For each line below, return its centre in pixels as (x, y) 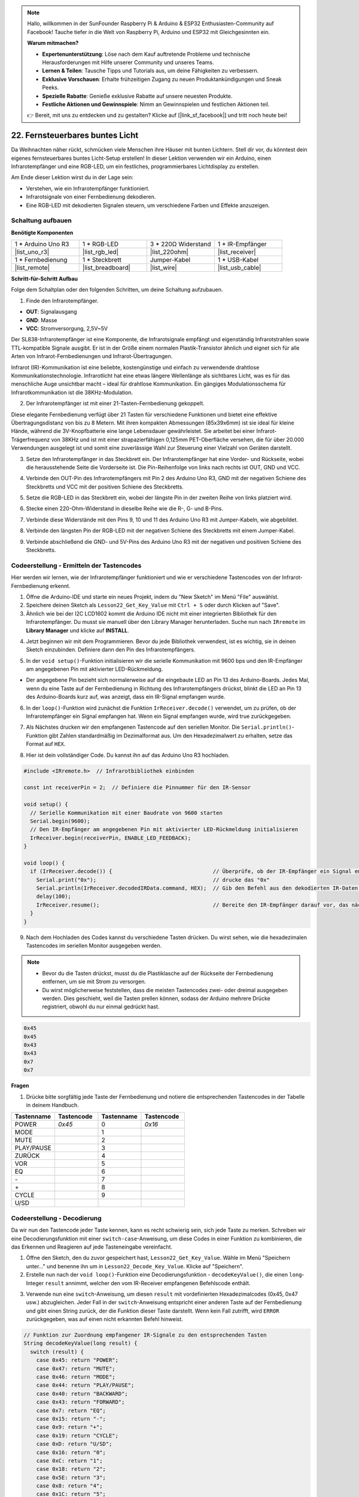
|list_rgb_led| (101, 252)
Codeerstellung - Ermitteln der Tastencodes (76, 565)
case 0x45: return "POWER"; (77, 1360)
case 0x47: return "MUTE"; (76, 1369)
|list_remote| (32, 268)
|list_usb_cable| (239, 268)
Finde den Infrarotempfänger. (62, 301)
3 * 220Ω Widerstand (180, 244)
